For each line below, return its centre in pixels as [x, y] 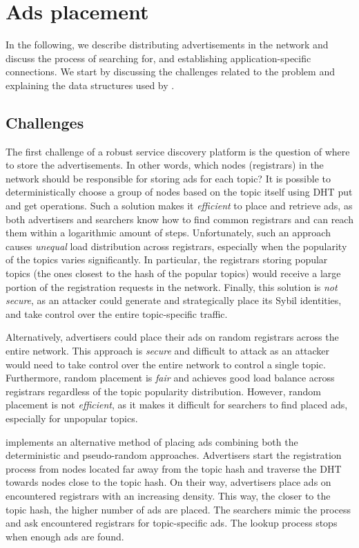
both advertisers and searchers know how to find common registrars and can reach [179, 219]
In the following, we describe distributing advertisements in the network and [167, 45]
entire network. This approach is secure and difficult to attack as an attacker [168, 351]
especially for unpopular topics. [72, 418]
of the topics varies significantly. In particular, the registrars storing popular [167, 259]
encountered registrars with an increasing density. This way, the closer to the [168, 495]
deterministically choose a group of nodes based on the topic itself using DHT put [179, 192]
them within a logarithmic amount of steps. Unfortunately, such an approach [168, 233]
